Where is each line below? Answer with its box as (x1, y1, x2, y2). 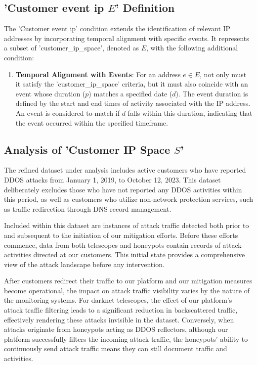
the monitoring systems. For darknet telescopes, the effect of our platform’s (4, 295, 232, 305)
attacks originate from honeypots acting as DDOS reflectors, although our (4, 324, 228, 334)
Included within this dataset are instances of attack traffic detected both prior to (4, 220, 249, 230)
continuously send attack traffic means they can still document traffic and (4, 343, 227, 354)
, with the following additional (146, 43, 238, 53)
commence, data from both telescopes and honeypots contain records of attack (4, 239, 242, 250)
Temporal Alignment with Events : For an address (15, 69, 181, 79)
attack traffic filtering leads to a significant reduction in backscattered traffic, (4, 305, 238, 315)
